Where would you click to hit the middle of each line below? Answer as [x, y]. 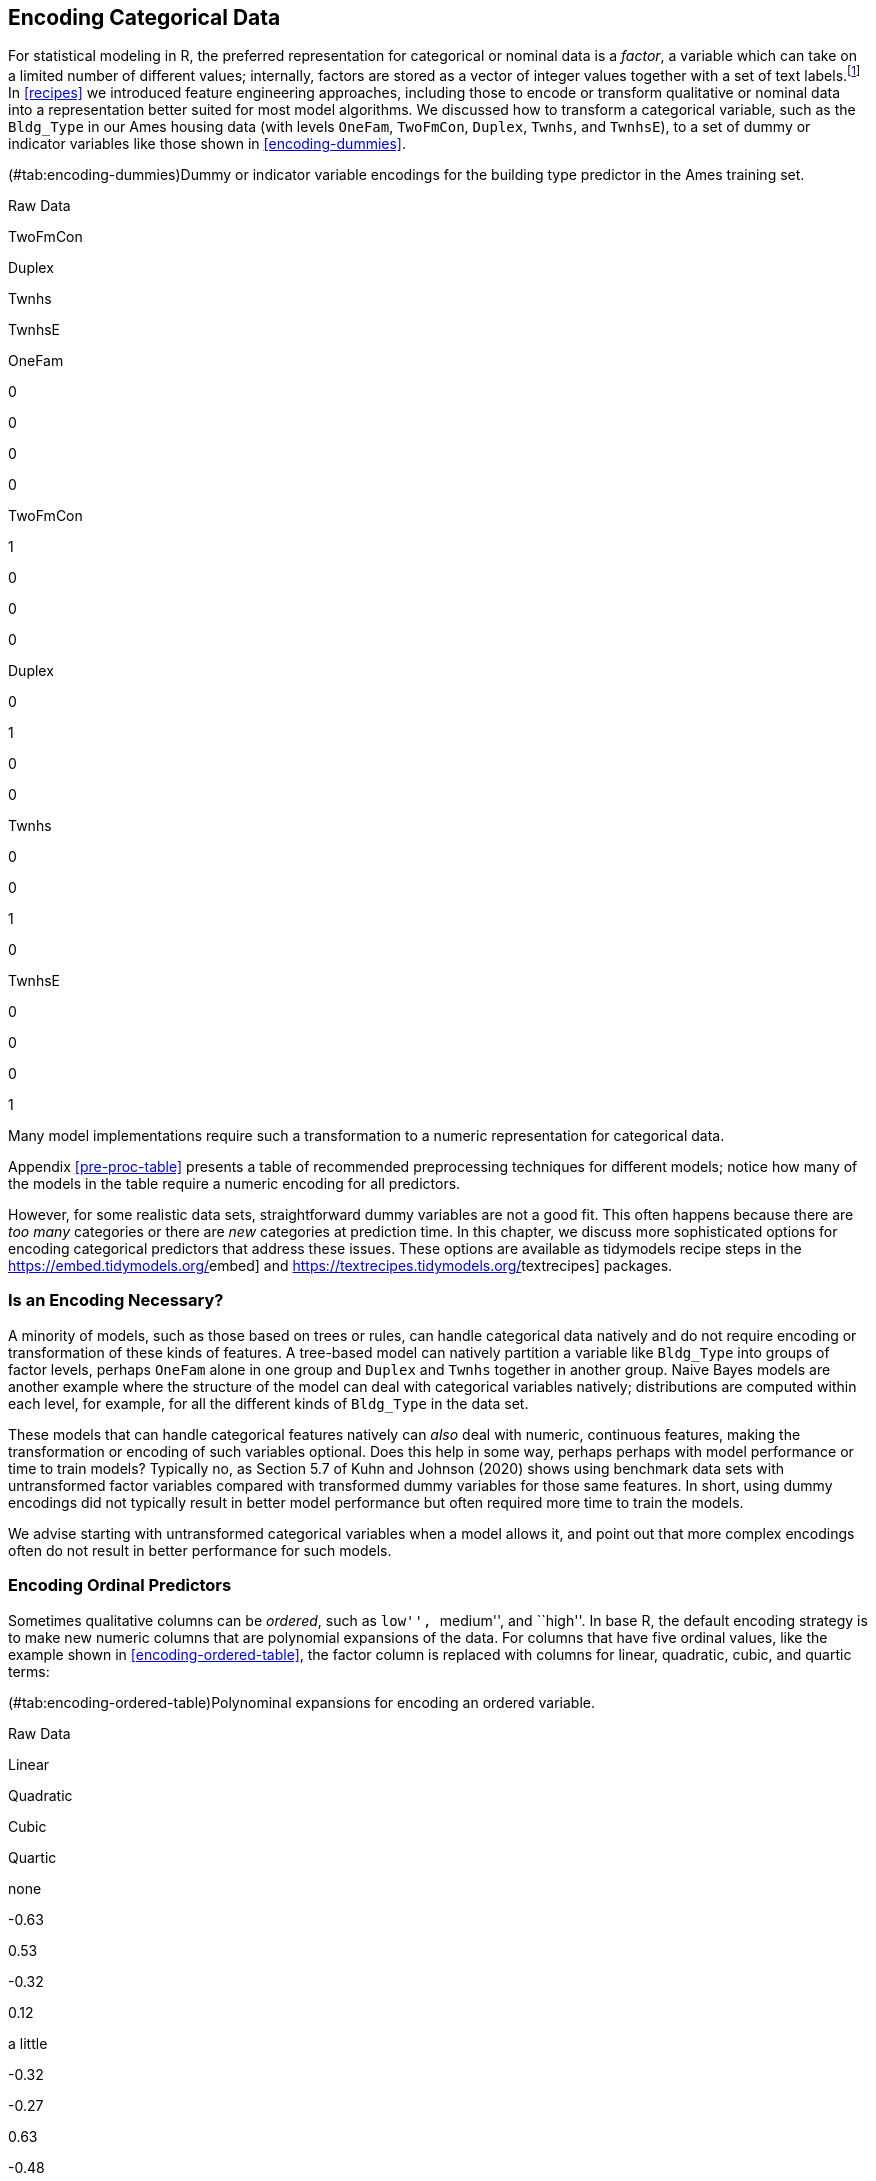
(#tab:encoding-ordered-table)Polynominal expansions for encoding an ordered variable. [301, 1702]
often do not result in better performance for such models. [200, 1550]
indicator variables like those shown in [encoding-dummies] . [207, 144]
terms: [29, 1671]
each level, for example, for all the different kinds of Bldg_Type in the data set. [268, 1403]
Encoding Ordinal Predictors [120, 1585]
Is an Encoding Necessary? [116, 1300]
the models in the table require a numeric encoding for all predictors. [234, 1184]
